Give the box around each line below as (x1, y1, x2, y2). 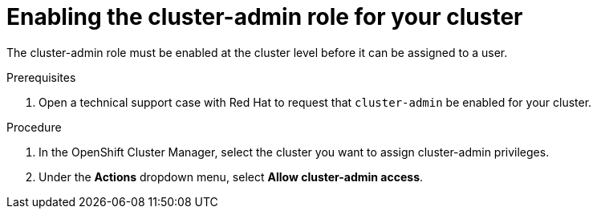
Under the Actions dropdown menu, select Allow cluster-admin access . (39, 169, 424, 184)
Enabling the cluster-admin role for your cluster (6, 3, 523, 30)
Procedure (6, 120, 62, 134)
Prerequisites (6, 70, 76, 84)
